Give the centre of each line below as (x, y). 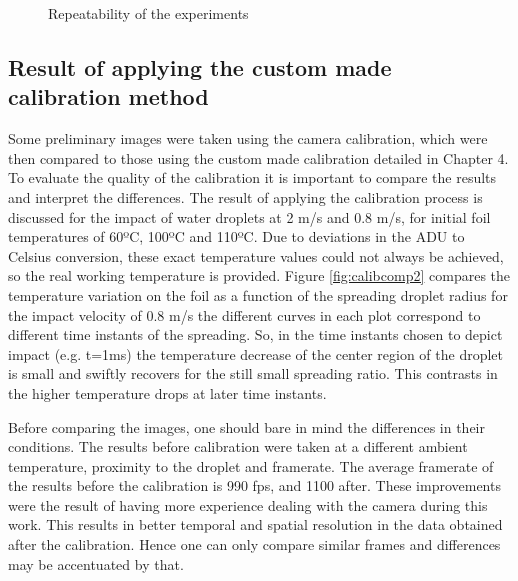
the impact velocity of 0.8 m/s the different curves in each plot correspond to (244, 314)
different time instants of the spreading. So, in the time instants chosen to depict (255, 334)
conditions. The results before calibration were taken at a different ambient (238, 446)
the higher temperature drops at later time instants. (167, 392)
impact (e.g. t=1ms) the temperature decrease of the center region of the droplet (256, 353)
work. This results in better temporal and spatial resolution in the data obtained (255, 524)
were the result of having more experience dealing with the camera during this (248, 504)
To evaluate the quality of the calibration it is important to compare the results (252, 177)
